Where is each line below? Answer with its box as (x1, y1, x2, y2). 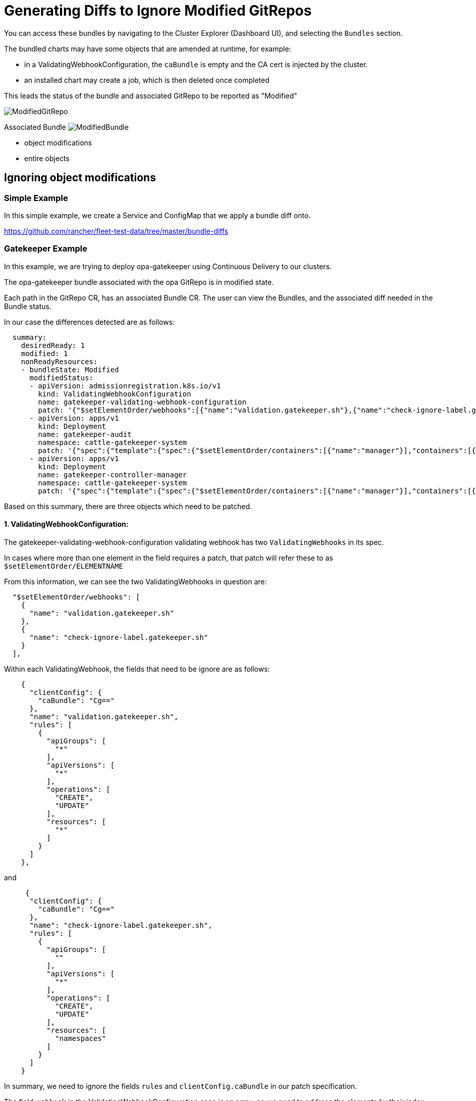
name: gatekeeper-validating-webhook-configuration (38, 397, 247, 406)
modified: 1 (21, 349, 68, 358)
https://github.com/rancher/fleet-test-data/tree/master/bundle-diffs (4, 226, 228, 235)
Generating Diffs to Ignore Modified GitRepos (4, 2, 312, 19)
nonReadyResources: (21, 357, 98, 366)
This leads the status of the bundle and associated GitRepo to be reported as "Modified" (4, 91, 297, 100)
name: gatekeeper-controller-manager (38, 470, 187, 479)
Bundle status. (4, 302, 51, 311)
